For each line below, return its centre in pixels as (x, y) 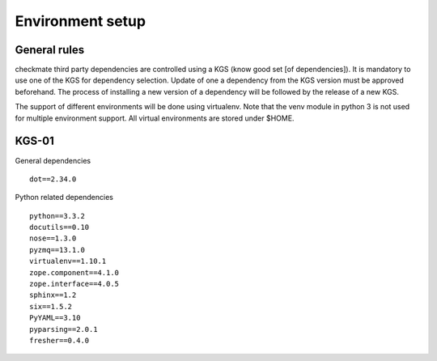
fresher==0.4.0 (59, 340)
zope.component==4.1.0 (74, 272)
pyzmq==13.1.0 (57, 250)
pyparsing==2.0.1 (64, 329)
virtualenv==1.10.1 (68, 261)
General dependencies (53, 160)
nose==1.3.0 (53, 238)
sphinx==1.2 (53, 295)
